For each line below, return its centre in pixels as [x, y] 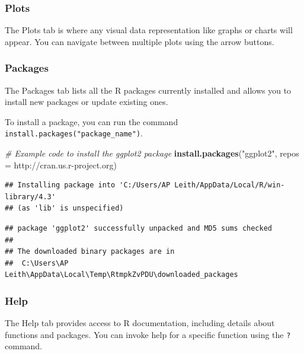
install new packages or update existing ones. [87, 102]
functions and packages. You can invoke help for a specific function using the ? [148, 334]
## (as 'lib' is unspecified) [64, 208]
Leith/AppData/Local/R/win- [230, 185]
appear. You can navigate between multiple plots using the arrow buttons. [140, 41]
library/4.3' [30, 197]
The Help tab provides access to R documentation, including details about [140, 323]
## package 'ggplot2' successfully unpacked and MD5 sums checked [139, 229]
